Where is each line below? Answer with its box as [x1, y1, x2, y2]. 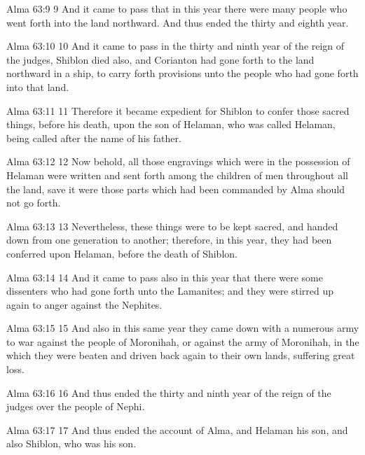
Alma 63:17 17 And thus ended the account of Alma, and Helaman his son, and [6, 422, 348, 437]
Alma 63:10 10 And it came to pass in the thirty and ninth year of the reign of [6, 38, 345, 53]
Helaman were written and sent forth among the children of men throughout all [6, 167, 348, 182]
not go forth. [6, 195, 61, 210]
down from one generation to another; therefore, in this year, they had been [6, 232, 332, 247]
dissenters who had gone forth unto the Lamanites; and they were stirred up [6, 283, 334, 298]
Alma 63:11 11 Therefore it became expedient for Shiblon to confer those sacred [6, 103, 350, 118]
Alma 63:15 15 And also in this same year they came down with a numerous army [6, 321, 359, 335]
